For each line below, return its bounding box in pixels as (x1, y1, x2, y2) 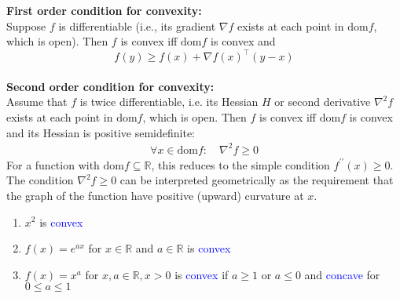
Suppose (6, 17, 46, 34)
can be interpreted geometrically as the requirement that (119, 172, 394, 188)
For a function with (6, 156, 100, 173)
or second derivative (274, 93, 371, 110)
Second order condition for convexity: (6, 78, 215, 94)
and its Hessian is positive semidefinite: (6, 124, 196, 140)
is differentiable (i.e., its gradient (58, 17, 216, 34)
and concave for (304, 266, 380, 282)
